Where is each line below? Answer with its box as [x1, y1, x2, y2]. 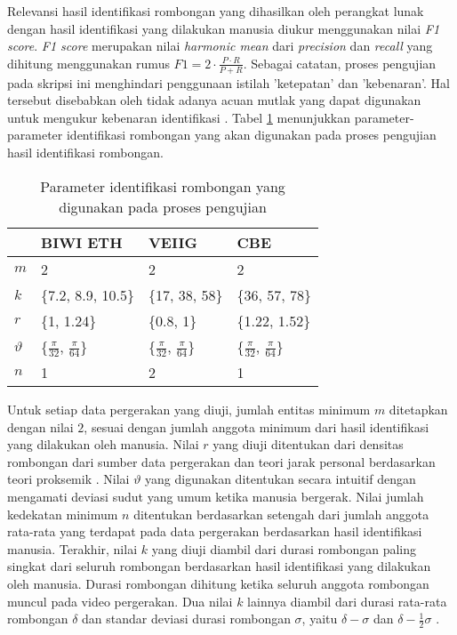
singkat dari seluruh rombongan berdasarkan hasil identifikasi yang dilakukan [7, 557, 431, 575]
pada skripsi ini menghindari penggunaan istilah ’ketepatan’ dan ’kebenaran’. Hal [7, 73, 450, 92]
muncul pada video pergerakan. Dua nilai [7, 591, 233, 610]
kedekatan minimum [7, 504, 118, 523]
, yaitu [301, 609, 338, 628]
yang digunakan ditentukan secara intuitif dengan [145, 470, 416, 488]
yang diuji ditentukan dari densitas [212, 435, 404, 454]
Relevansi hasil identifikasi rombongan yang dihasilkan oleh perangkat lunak [7, 2, 424, 20]
